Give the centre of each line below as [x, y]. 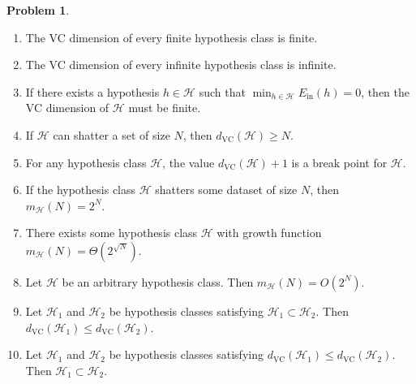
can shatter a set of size [112, 134]
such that [222, 91]
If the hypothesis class [81, 190]
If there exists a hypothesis [92, 91]
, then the [386, 91]
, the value [189, 162]
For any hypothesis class [86, 162]
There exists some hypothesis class [112, 233]
